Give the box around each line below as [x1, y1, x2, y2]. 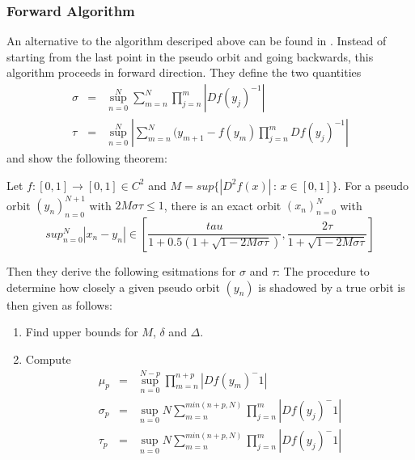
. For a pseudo [337, 176, 409, 193]
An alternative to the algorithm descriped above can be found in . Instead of [6, 32, 387, 49]
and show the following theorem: [6, 150, 167, 167]
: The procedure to [277, 262, 370, 279]
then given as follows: [6, 296, 112, 313]
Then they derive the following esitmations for [6, 262, 236, 279]
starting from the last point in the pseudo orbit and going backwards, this [6, 48, 374, 65]
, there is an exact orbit [163, 196, 282, 213]
